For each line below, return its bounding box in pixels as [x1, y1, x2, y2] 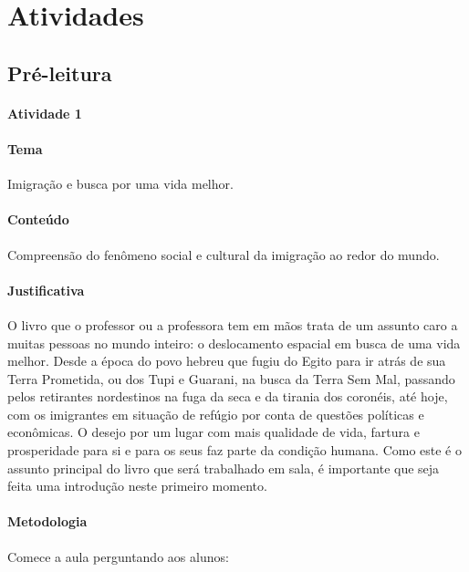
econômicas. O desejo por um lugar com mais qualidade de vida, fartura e [7, 422, 420, 442]
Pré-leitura [7, 58, 112, 87]
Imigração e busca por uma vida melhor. [7, 174, 234, 193]
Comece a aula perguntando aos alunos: [7, 546, 229, 566]
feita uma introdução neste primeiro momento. [7, 476, 267, 495]
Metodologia [7, 512, 88, 531]
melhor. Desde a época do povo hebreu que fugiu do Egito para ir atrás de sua [7, 351, 446, 370]
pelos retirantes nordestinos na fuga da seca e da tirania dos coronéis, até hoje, [7, 387, 448, 406]
